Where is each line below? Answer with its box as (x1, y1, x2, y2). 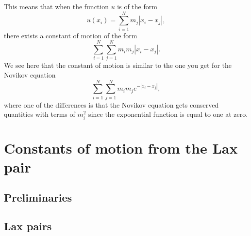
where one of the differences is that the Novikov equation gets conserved (4, 99, 219, 110)
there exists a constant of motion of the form (4, 30, 137, 40)
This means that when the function (4, 1, 109, 11)
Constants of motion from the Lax (4, 138, 238, 157)
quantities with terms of (4, 109, 75, 119)
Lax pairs (4, 219, 52, 234)
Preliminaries (4, 190, 72, 205)
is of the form (117, 1, 157, 11)
